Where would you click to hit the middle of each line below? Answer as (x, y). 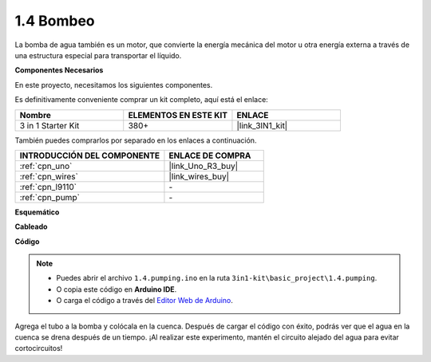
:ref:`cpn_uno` (46, 166)
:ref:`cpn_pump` (49, 197)
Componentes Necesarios (59, 70)
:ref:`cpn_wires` (49, 176)
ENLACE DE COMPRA (210, 155)
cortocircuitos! (39, 348)
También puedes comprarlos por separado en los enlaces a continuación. (136, 140)
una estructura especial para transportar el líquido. (98, 55)
